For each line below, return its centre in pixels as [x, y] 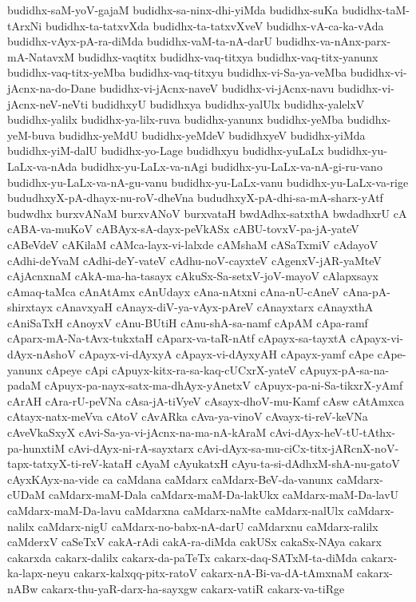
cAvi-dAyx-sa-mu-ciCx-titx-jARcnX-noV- [298, 448]
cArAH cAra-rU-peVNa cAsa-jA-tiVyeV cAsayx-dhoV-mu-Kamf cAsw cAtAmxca [206, 400]
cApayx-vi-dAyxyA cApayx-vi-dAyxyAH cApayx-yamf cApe [227, 354]
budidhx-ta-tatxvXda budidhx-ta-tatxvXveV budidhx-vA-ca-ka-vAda [214, 25]
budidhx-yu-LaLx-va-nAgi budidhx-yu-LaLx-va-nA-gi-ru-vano [232, 166]
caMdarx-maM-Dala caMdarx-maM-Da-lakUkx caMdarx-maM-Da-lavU [224, 495]
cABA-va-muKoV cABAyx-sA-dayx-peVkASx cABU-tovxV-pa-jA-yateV [183, 229]
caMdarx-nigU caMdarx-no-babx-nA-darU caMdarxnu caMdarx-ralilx [208, 526]
